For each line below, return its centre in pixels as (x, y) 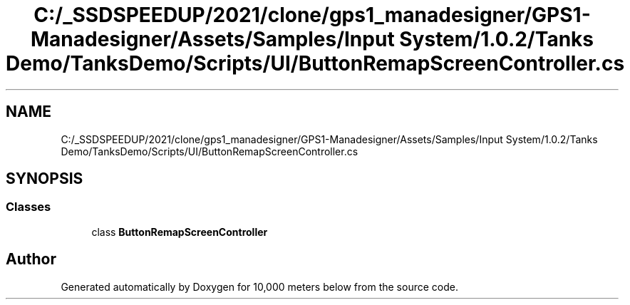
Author (31, 259)
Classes (29, 207)
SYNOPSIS (45, 179)
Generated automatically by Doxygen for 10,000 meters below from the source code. (259, 286)
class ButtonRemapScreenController (180, 232)
